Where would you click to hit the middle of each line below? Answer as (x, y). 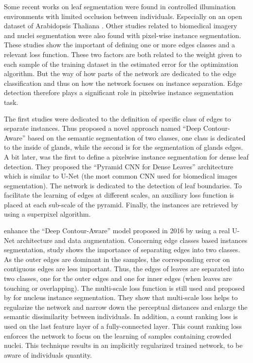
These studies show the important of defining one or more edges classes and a (120, 45)
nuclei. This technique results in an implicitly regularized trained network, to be (123, 345)
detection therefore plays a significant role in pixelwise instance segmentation (119, 92)
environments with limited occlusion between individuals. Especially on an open (123, 16)
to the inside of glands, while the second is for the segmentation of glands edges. (124, 147)
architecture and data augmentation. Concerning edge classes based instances (132, 240)
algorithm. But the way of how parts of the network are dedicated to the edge (120, 73)
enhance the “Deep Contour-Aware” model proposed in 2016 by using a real (117, 231)
